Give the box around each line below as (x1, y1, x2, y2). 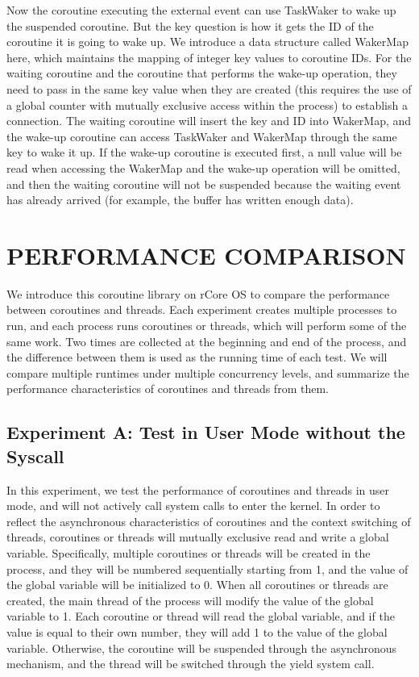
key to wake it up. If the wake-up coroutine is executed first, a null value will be (6, 144, 402, 161)
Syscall (6, 443, 64, 468)
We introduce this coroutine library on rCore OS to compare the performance (6, 285, 390, 302)
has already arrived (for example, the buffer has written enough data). (6, 191, 354, 208)
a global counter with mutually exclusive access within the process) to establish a (6, 96, 408, 113)
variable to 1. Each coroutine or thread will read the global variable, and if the (6, 608, 395, 625)
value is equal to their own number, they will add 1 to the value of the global (6, 623, 388, 640)
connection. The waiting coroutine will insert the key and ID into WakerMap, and (6, 112, 412, 129)
